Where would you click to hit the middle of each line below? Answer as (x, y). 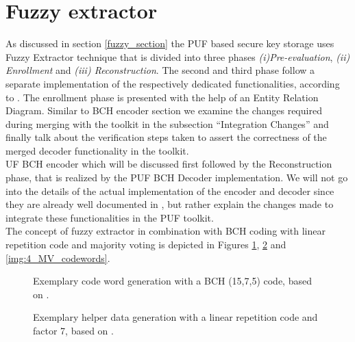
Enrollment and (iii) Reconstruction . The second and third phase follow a (160, 70)
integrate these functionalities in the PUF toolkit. (110, 217)
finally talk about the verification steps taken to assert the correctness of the (166, 137)
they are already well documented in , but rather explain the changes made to (170, 204)
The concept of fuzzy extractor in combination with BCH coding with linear (166, 231)
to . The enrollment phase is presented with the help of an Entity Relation (162, 97)
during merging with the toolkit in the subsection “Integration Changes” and (167, 123)
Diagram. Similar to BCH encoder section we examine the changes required (164, 110)
